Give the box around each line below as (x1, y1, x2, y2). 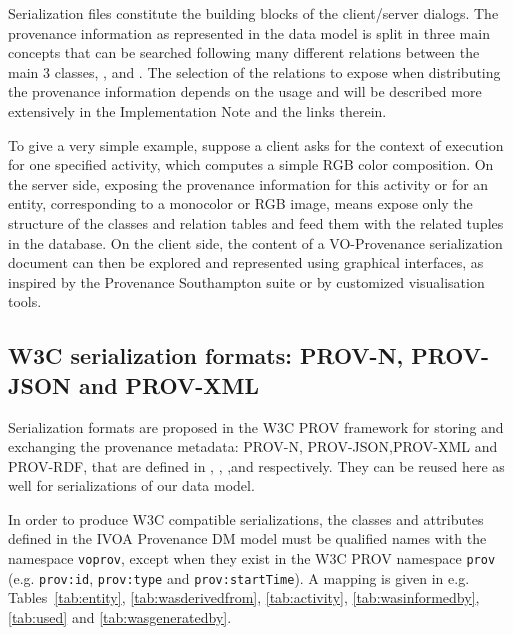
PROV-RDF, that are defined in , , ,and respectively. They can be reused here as (8, 455, 505, 476)
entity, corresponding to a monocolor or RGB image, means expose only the (8, 193, 473, 214)
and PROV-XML (78, 369, 260, 400)
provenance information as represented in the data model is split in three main (8, 22, 490, 43)
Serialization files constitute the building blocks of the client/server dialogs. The (8, 3, 499, 23)
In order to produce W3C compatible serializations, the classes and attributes (8, 508, 484, 529)
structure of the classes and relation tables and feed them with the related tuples (8, 212, 504, 233)
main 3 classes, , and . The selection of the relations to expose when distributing (8, 61, 501, 82)
